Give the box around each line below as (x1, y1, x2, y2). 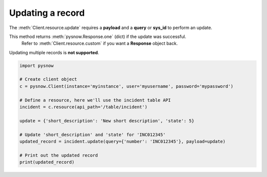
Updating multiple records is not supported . (9, 49, 99, 55)
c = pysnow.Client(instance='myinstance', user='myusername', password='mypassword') (19, 83, 233, 89)
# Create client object (19, 76, 78, 82)
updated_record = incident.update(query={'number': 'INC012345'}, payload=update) (19, 139, 226, 144)
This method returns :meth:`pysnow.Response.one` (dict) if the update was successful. (9, 34, 186, 39)
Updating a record (9, 7, 85, 18)
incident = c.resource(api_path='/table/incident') (19, 104, 148, 110)
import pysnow (19, 63, 54, 69)
